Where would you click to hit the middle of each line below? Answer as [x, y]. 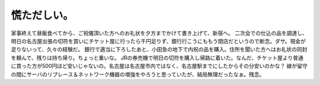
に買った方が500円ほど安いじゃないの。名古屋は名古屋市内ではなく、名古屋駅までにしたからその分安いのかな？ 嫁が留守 [159, 66]
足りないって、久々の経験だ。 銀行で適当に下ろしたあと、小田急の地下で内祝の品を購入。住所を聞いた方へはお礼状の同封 [159, 50]
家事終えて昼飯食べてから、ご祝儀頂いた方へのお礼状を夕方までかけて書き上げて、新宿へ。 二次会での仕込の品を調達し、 [159, 33]
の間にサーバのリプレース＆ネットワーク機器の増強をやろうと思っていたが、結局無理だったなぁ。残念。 [138, 74]
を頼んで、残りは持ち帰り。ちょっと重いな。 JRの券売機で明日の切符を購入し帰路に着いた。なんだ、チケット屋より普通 [157, 58]
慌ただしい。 [42, 15]
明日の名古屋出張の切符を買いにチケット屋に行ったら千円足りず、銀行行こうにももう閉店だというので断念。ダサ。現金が [159, 41]
